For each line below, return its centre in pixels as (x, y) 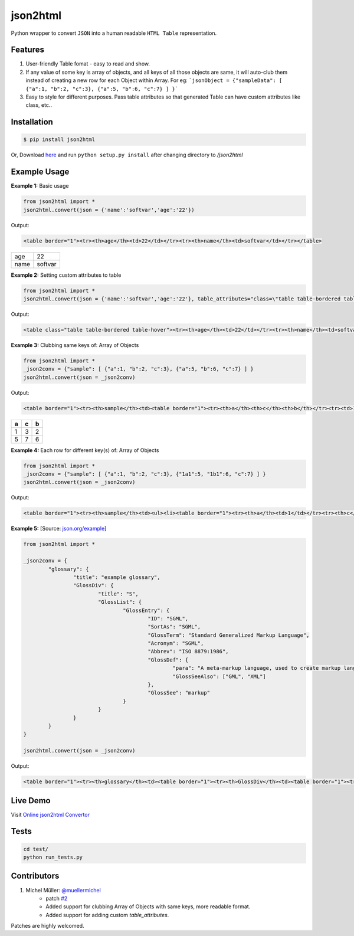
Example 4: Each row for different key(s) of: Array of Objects (85, 450)
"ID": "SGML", (168, 618)
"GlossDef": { (168, 660)
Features (27, 50)
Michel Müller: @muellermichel (63, 890)
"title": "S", (118, 594)
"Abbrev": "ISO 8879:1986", (188, 652)
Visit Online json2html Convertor (50, 814)
